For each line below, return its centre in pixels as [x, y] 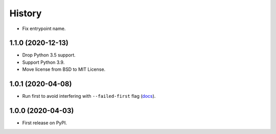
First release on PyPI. [45, 123]
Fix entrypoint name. [44, 29]
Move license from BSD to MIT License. [64, 69]
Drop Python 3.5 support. [49, 55]
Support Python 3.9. [43, 62]
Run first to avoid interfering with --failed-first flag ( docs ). [89, 96]
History [26, 13]
